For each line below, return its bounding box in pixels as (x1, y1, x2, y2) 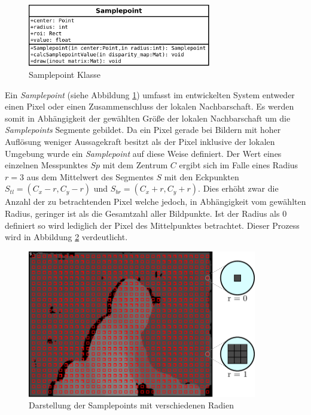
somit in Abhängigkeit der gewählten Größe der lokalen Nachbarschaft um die (5, 111, 291, 124)
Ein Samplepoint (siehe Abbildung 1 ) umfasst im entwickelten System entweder (5, 88, 295, 101)
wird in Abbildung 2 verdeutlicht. (5, 231, 128, 243)
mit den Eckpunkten (164, 170, 239, 183)
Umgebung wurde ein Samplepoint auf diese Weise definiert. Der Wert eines (5, 147, 282, 159)
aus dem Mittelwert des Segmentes (26, 170, 154, 183)
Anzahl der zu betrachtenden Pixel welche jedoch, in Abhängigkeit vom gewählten (5, 195, 306, 208)
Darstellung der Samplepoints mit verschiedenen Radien (29, 399, 234, 411)
